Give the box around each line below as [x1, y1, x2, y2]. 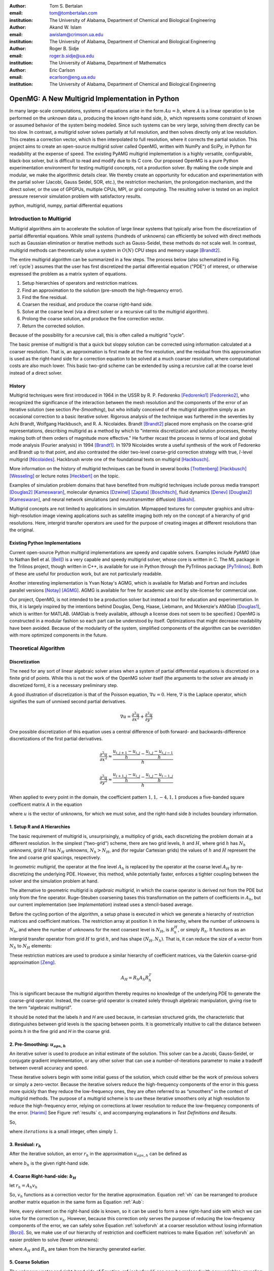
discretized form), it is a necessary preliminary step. [9, 682, 118, 688]
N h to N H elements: [9, 943, 52, 950]
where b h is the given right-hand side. [9, 1160, 90, 1167]
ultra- [243, 506, 255, 512]
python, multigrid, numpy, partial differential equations [9, 202, 123, 208]
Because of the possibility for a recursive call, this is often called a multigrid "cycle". [9, 332, 185, 338]
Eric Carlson [49, 67, 76, 73]
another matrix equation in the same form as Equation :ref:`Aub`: [9, 1199, 144, 1205]
